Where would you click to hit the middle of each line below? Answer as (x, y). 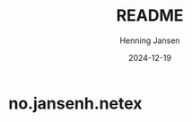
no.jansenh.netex (75, 103)
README (150, 16)
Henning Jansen (150, 40)
